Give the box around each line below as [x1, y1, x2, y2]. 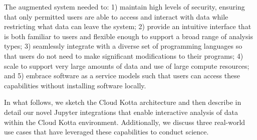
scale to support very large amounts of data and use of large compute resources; [4, 60, 249, 71]
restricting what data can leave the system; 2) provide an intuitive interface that [4, 21, 251, 32]
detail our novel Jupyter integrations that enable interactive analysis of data [4, 106, 238, 117]
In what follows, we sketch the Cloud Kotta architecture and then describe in [4, 97, 241, 107]
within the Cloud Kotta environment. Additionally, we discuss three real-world [4, 116, 245, 127]
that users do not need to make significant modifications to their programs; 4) [4, 50, 243, 61]
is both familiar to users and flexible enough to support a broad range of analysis [4, 31, 253, 41]
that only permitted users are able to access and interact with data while [4, 11, 228, 22]
